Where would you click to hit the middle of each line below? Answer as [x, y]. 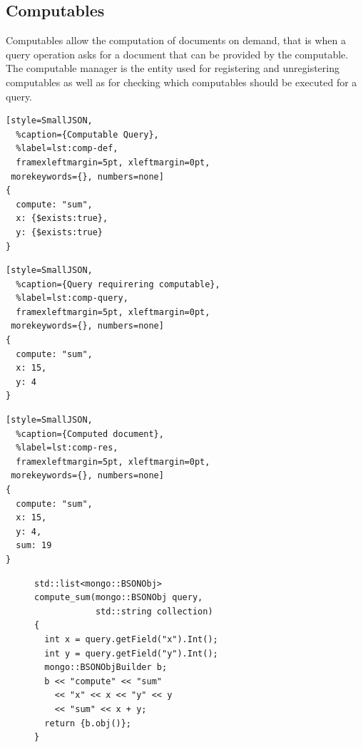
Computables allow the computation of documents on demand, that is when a [176, 40]
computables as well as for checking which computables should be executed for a [181, 82]
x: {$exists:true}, [62, 218]
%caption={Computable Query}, [87, 134]
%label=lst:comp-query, [72, 298]
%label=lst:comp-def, [67, 149]
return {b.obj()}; [88, 723]
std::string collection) [154, 611]
